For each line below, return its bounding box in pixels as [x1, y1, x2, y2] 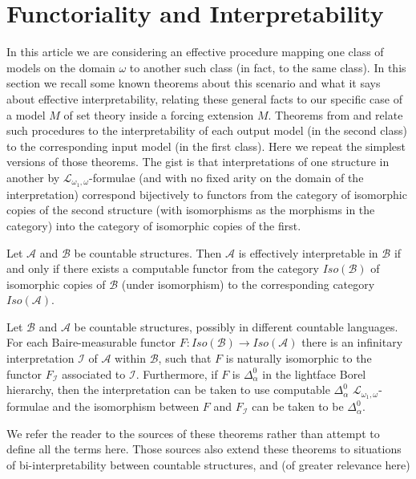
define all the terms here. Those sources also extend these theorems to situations [6, 440, 402, 457]
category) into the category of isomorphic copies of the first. [6, 217, 301, 233]
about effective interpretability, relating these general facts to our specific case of [6, 90, 402, 107]
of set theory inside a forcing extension [63, 106, 254, 123]
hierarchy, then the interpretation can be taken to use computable [6, 381, 330, 398]
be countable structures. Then [74, 244, 222, 261]
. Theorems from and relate [268, 106, 403, 123]
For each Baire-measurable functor [6, 334, 176, 351]
